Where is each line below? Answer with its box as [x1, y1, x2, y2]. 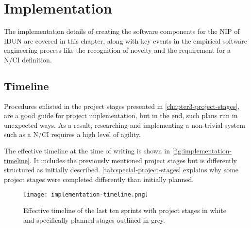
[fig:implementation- [172, 146, 232, 156]
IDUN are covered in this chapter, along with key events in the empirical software [4, 35, 248, 46]
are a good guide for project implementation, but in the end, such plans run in [4, 110, 238, 121]
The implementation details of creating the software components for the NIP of [4, 26, 240, 36]
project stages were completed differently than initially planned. [4, 174, 194, 184]
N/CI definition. [4, 54, 52, 64]
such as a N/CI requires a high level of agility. [4, 129, 141, 139]
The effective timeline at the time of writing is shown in [4, 146, 170, 156]
